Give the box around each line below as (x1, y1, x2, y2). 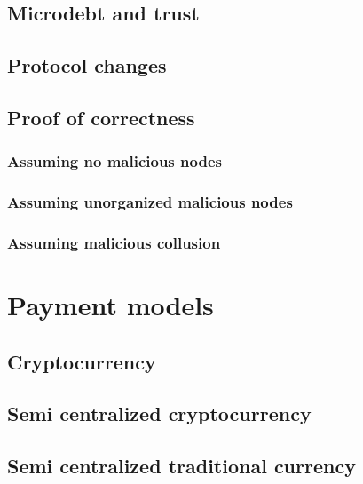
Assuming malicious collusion (7, 231, 221, 253)
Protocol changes (7, 52, 167, 79)
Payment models (7, 287, 214, 323)
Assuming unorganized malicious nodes (7, 191, 293, 213)
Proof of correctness (7, 103, 195, 131)
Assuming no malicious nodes (7, 150, 222, 172)
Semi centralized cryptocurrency (7, 400, 312, 427)
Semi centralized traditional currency (7, 452, 356, 480)
